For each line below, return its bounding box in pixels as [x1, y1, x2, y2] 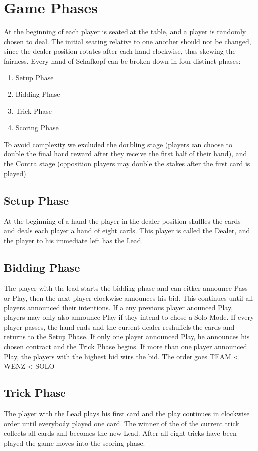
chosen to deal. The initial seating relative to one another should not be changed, [4, 36, 251, 46]
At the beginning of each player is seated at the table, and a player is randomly [4, 26, 246, 37]
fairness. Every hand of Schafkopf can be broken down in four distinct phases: [4, 55, 241, 66]
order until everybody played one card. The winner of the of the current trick [4, 418, 239, 428]
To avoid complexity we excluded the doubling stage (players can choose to [4, 139, 232, 149]
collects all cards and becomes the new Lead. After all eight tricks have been [4, 428, 237, 438]
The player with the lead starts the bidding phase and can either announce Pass [4, 283, 248, 293]
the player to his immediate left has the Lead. [4, 235, 143, 245]
